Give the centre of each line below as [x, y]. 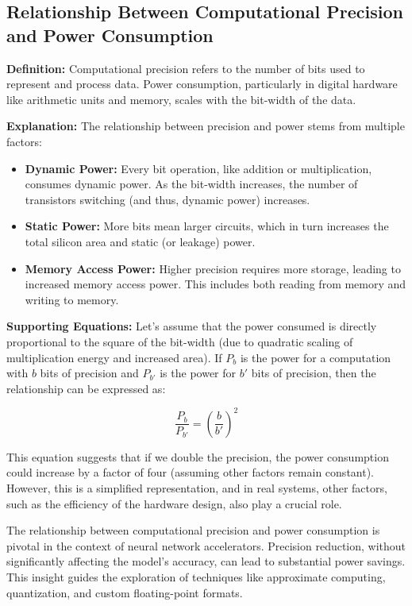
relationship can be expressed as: [86, 388]
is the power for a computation [316, 357]
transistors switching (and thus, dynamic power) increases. [167, 199]
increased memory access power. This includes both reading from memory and [216, 284]
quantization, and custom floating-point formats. [125, 592]
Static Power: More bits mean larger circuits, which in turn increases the [207, 226]
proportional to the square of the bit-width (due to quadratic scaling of [180, 341]
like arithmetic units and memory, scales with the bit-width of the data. [181, 99]
